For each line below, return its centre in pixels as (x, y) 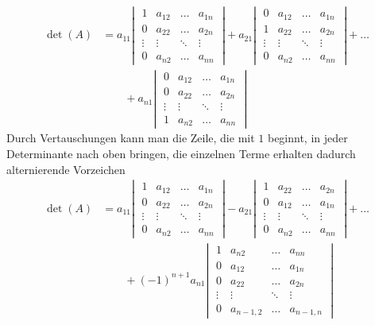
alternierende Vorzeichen (66, 169)
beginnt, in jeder (307, 138)
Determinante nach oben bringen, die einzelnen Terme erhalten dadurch (181, 153)
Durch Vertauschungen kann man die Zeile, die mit (131, 138)
